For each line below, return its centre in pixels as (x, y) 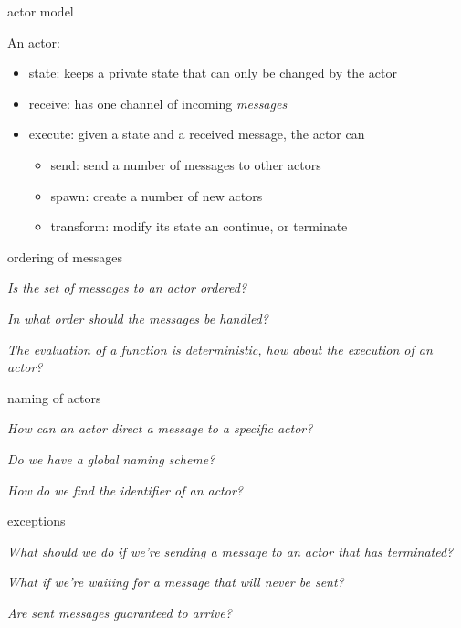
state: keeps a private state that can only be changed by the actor (213, 73)
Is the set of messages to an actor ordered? (127, 287)
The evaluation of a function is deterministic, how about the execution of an (220, 349)
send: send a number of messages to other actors (186, 164)
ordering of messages (65, 256)
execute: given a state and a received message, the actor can (197, 134)
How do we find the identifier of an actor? (125, 490)
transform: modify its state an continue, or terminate (199, 226)
